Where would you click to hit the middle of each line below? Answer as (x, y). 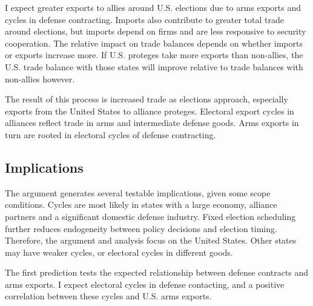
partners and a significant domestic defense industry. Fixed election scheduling (150, 216)
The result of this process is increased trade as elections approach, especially (147, 99)
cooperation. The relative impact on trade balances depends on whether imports (154, 43)
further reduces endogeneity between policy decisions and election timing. (141, 228)
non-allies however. (40, 78)
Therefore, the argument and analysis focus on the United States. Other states (151, 240)
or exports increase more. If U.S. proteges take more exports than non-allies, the (154, 55)
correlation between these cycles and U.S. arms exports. (108, 296)
